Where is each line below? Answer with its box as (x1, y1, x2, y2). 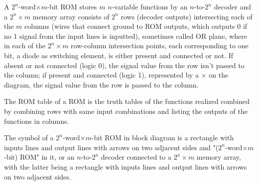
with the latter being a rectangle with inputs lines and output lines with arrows (4, 161, 247, 172)
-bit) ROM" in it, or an (4, 152, 75, 162)
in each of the (4, 40, 46, 51)
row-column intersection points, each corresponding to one (71, 40, 249, 51)
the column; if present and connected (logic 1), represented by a (4, 70, 199, 80)
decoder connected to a (101, 152, 171, 162)
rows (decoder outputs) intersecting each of (121, 11, 253, 21)
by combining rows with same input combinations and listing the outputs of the (4, 105, 248, 116)
